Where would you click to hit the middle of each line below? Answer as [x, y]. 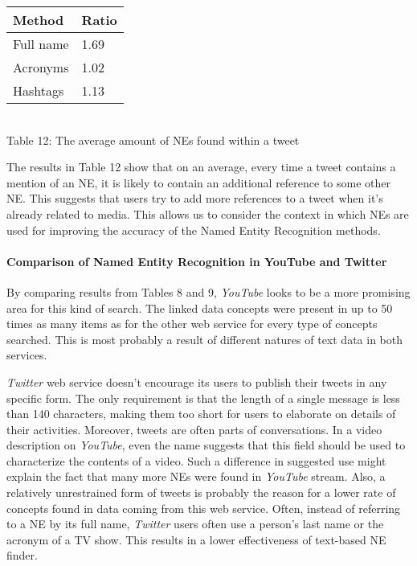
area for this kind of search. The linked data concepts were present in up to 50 [200, 308]
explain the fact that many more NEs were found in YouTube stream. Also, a [196, 476]
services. [27, 355]
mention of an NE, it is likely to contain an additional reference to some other [199, 182]
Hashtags [39, 90]
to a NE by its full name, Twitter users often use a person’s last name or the [195, 524]
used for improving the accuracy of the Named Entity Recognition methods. [194, 230]
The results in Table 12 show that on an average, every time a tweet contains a [201, 167]
